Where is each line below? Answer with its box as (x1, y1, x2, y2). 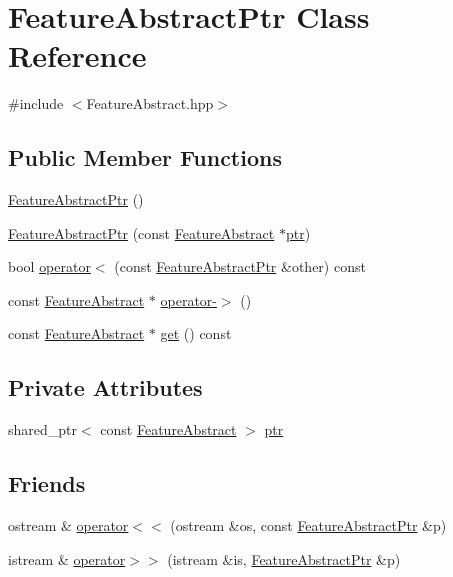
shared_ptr (8, 419, 78, 440)
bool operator (8, 256, 91, 277)
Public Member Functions (8, 142, 282, 173)
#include (8, 93, 64, 114)
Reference (8, 35, 147, 76)
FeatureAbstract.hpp (86, 93, 214, 114)
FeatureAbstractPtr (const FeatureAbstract (8, 222, 275, 243)
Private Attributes (8, 372, 203, 403)
